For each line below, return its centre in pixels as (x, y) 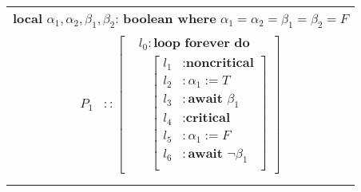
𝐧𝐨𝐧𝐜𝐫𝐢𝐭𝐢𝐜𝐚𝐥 (220, 63)
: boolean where (166, 18)
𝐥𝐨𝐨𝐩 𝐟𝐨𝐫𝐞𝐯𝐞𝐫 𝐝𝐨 (202, 43)
